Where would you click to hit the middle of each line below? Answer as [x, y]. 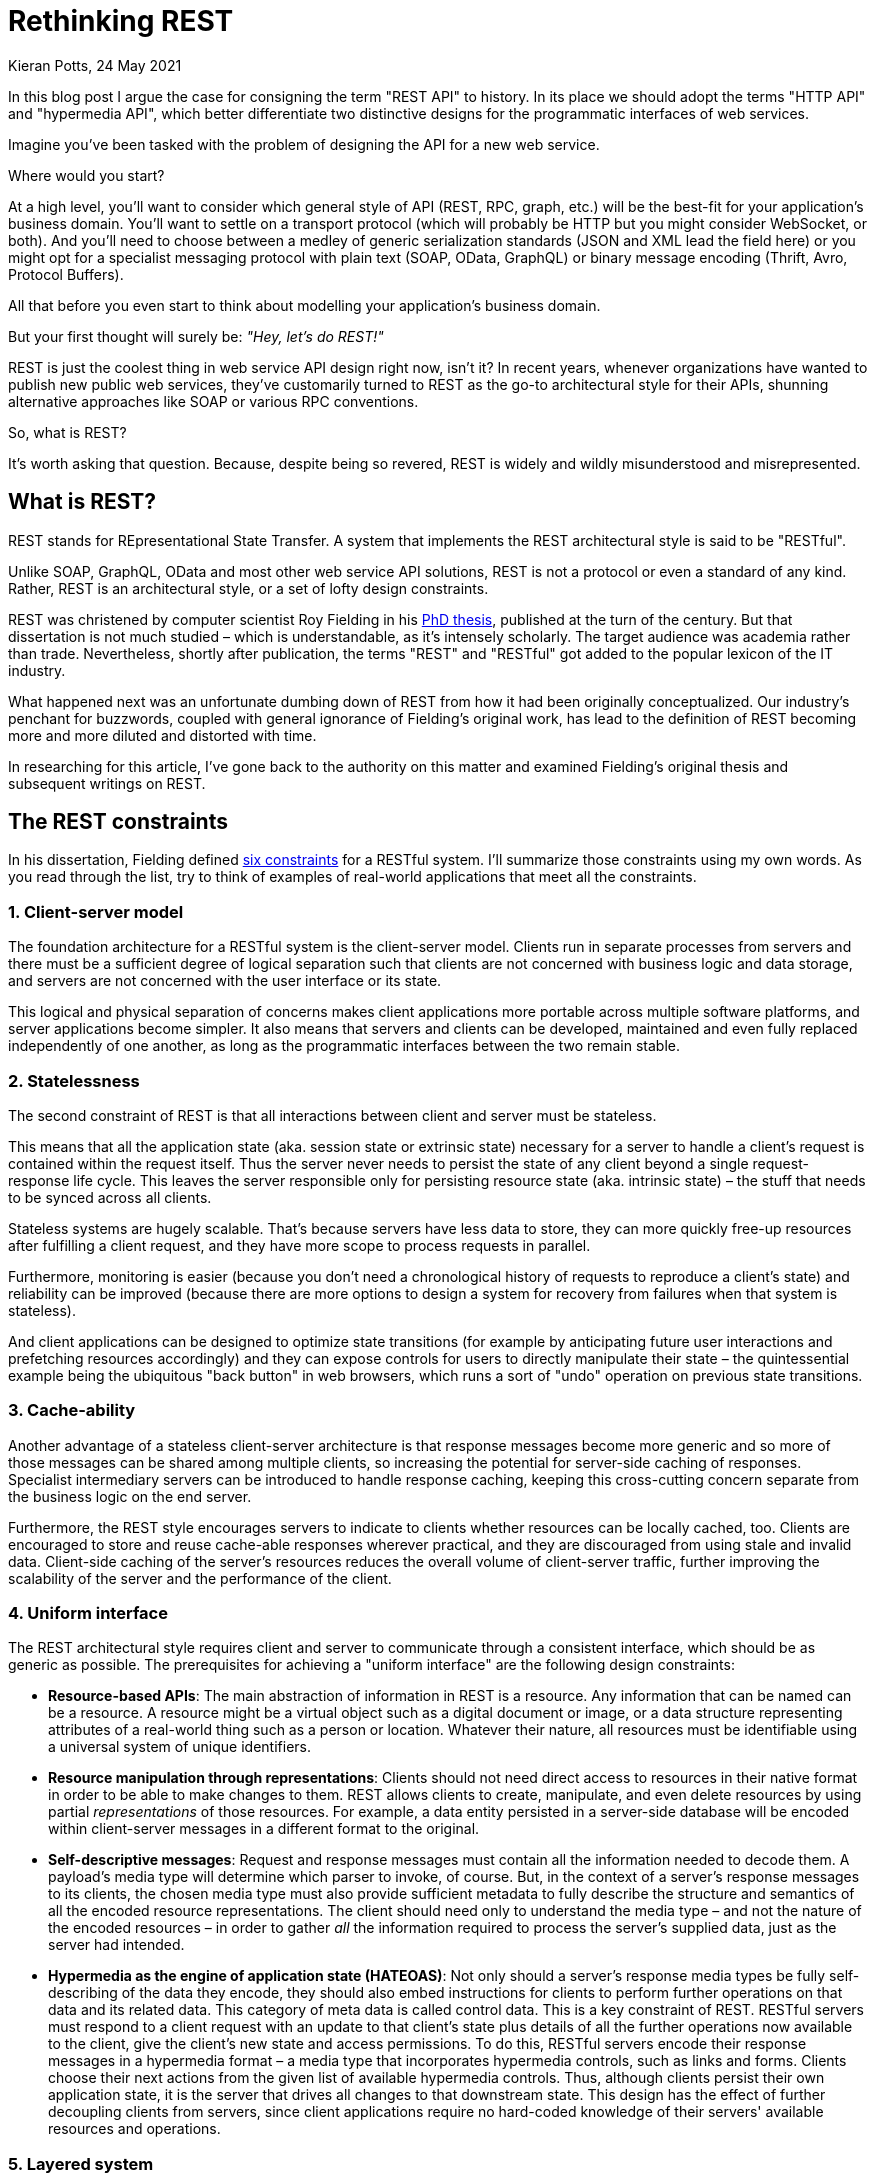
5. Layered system [81, 2163]
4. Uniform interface [88, 1613]
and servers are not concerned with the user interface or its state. [225, 981]
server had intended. [116, 1945]
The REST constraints [118, 822]
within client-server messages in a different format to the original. [264, 1829]
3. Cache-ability [72, 1410]
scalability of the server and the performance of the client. [200, 1578]
